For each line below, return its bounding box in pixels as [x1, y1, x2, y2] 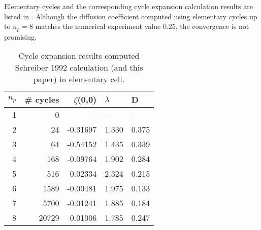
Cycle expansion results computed [18, 50, 140, 62]
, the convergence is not [175, 21, 249, 31]
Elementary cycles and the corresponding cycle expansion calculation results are [4, 1, 253, 11]
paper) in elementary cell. [33, 73, 125, 85]
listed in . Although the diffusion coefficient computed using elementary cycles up [4, 11, 257, 21]
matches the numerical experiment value [35, 21, 161, 31]
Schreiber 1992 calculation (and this [15, 61, 143, 74]
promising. [4, 31, 37, 42]
